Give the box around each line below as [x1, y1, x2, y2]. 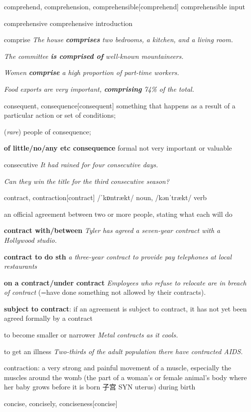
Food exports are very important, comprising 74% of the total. [4, 83, 194, 94]
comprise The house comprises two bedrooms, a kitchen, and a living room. [4, 34, 233, 45]
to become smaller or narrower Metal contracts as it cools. [4, 330, 178, 340]
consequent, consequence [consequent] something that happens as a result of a [4, 100, 236, 110]
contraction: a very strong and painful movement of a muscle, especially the [4, 362, 231, 373]
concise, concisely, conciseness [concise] [4, 398, 118, 409]
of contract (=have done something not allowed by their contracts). [4, 287, 206, 297]
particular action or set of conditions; [4, 110, 116, 120]
